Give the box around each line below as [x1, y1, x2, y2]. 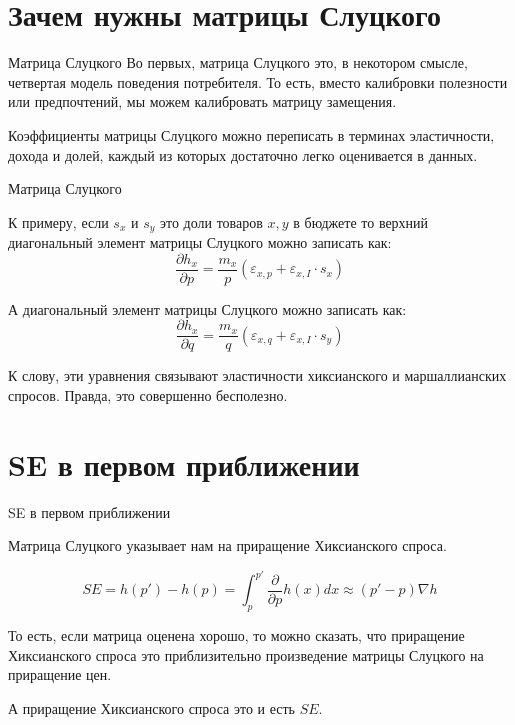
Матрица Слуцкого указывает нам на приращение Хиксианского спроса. [8, 535, 447, 556]
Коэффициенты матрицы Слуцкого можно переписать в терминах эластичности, [8, 124, 495, 145]
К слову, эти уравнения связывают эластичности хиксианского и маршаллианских [8, 365, 507, 386]
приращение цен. [8, 664, 112, 685]
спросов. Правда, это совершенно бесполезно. [8, 385, 288, 406]
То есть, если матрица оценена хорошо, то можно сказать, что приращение [8, 625, 465, 646]
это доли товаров [159, 211, 263, 232]
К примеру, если [8, 211, 109, 232]
